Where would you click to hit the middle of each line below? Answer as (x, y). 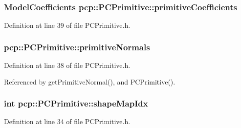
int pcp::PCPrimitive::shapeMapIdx (76, 103)
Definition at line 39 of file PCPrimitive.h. (67, 25)
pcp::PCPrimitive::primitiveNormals (77, 47)
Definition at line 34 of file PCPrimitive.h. (67, 121)
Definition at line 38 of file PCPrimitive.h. (67, 65)
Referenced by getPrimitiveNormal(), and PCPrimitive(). (90, 81)
